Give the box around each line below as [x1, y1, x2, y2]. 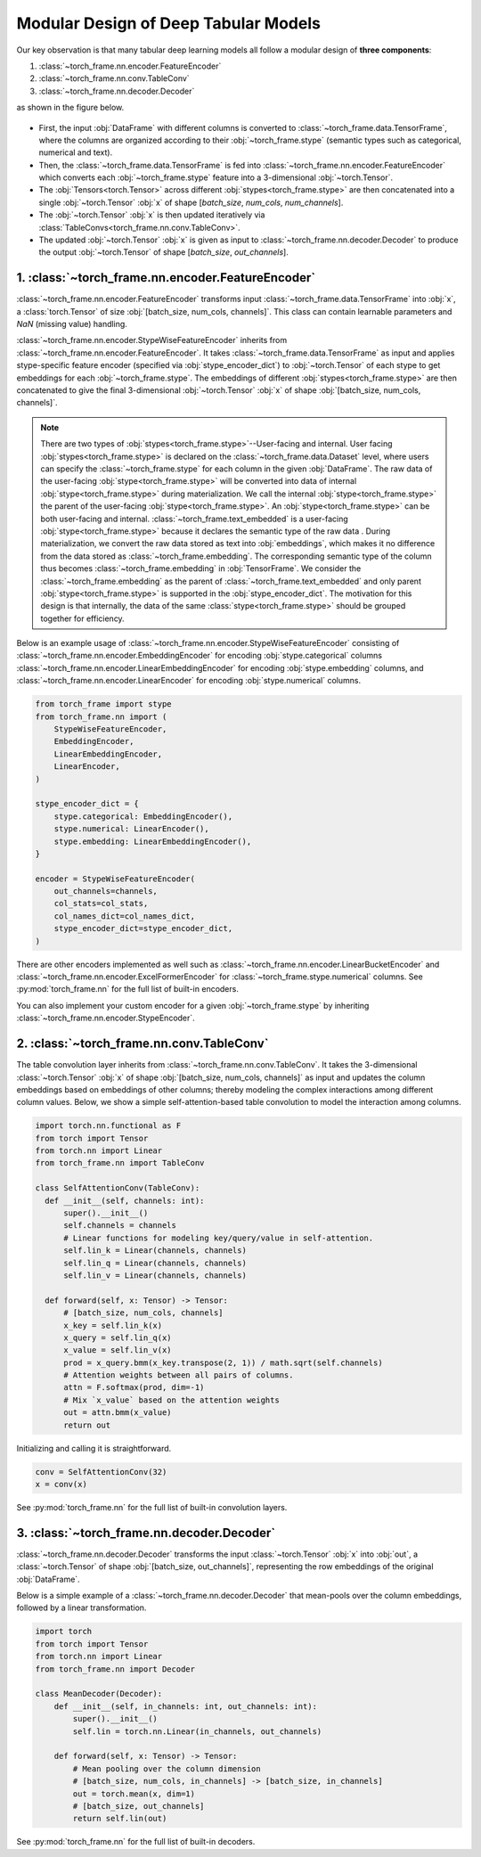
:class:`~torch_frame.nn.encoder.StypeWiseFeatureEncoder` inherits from [16, 335, 288, 346]
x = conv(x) [35, 1479, 88, 1489]
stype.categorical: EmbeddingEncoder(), [53, 811, 233, 822]
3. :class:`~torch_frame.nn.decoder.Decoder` [16, 1525, 276, 1541]
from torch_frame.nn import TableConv [35, 1158, 205, 1168]
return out [63, 1419, 111, 1430]
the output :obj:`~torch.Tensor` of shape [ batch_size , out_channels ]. [38, 247, 289, 258]
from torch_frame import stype [35, 699, 173, 709]
